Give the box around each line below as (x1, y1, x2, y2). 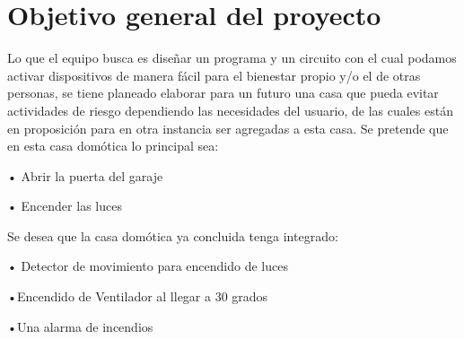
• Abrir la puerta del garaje (7, 166, 163, 185)
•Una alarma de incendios (7, 317, 153, 335)
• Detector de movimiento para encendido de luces (7, 256, 288, 275)
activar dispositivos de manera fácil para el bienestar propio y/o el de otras (7, 65, 421, 84)
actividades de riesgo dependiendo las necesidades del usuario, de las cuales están (7, 100, 453, 119)
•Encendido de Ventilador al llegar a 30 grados (7, 287, 268, 306)
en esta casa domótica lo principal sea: (7, 136, 219, 155)
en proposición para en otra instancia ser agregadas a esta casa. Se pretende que (7, 118, 449, 137)
